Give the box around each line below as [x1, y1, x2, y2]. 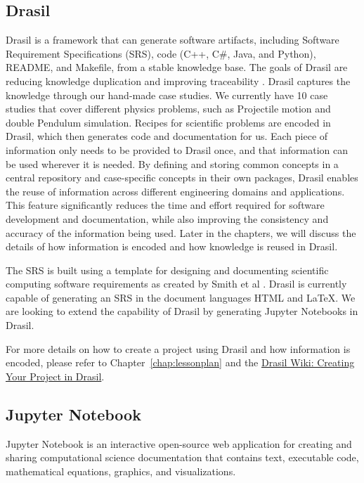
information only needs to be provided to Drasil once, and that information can [6, 142, 349, 157]
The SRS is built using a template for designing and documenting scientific [6, 262, 329, 277]
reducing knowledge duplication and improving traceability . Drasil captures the [6, 73, 351, 88]
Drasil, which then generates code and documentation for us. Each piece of [6, 129, 328, 143]
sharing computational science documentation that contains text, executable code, [6, 450, 359, 465]
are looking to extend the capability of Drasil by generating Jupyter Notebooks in [6, 304, 358, 318]
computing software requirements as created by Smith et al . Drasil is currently [6, 276, 347, 291]
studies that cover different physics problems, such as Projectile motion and [6, 101, 331, 116]
